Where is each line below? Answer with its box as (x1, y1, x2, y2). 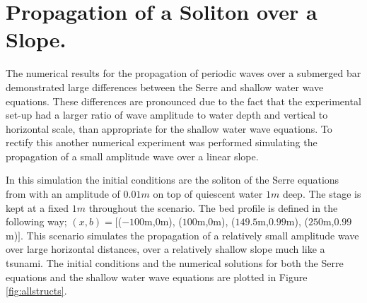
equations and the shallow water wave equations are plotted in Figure (6, 269, 308, 284)
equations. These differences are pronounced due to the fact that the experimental (6, 93, 361, 108)
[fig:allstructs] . (6, 283, 67, 298)
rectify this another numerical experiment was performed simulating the (6, 135, 318, 150)
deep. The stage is (282, 186, 361, 201)
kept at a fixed (6, 200, 69, 215)
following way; (6, 214, 67, 229)
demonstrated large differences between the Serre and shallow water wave (6, 79, 324, 94)
